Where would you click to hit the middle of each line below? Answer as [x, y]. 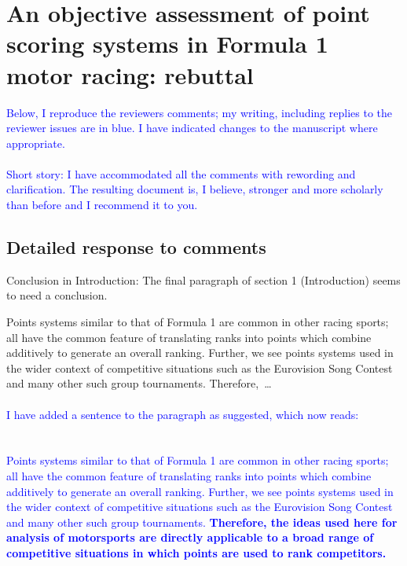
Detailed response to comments [136, 247]
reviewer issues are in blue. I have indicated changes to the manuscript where [192, 128]
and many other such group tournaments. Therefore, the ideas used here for [202, 522]
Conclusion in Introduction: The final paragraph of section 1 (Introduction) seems [203, 279]
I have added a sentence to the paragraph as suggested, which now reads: [183, 414]
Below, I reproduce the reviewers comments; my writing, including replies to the [200, 112]
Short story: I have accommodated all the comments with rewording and [181, 173]
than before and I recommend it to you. [102, 205]
